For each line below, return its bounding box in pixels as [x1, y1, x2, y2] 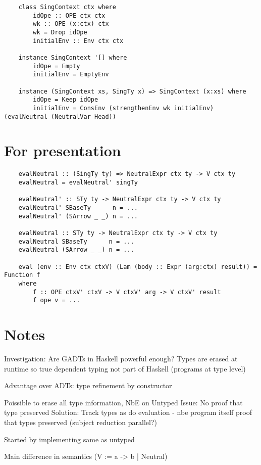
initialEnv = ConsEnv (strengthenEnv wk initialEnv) [33, 104, 214, 112]
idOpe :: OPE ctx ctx [33, 12, 106, 19]
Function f [4, 271, 40, 279]
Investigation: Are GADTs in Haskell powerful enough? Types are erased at [4, 353, 238, 363]
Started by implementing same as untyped [4, 434, 135, 444]
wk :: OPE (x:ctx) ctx [33, 20, 109, 28]
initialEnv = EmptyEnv [33, 71, 109, 78]
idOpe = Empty [33, 62, 80, 70]
